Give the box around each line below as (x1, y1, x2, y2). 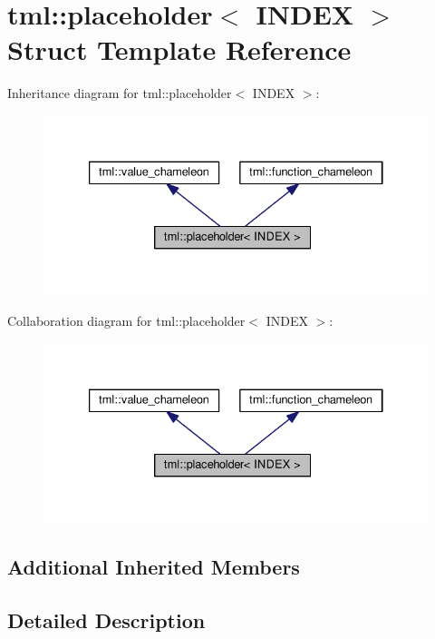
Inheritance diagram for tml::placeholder (7, 84, 232, 103)
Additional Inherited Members (7, 553, 300, 581)
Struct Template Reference (7, 31, 352, 68)
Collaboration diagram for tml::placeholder (7, 311, 246, 330)
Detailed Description (7, 605, 206, 634)
